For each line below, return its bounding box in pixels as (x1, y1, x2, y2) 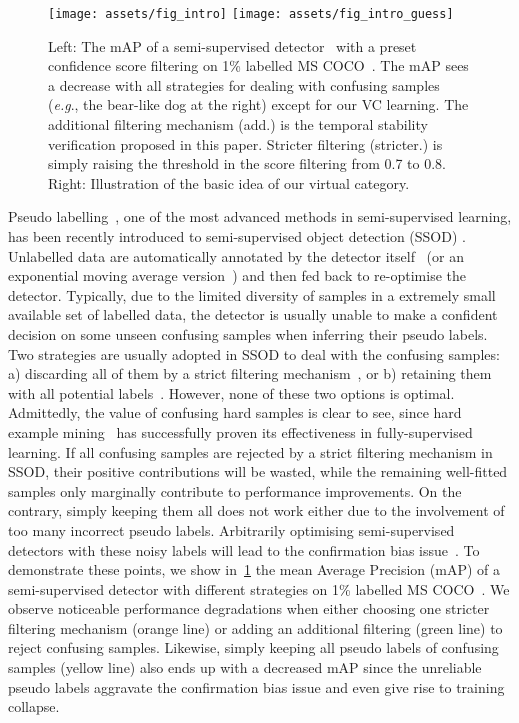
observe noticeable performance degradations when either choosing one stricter (8, 598, 490, 619)
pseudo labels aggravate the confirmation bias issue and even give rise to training (8, 676, 505, 697)
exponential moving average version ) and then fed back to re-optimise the (8, 265, 466, 286)
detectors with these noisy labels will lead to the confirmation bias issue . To (8, 539, 480, 560)
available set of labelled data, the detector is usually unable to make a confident (8, 304, 498, 325)
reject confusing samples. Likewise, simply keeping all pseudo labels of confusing (8, 637, 499, 658)
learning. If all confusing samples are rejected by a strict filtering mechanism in (8, 441, 493, 462)
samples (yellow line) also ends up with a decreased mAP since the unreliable (8, 657, 482, 678)
